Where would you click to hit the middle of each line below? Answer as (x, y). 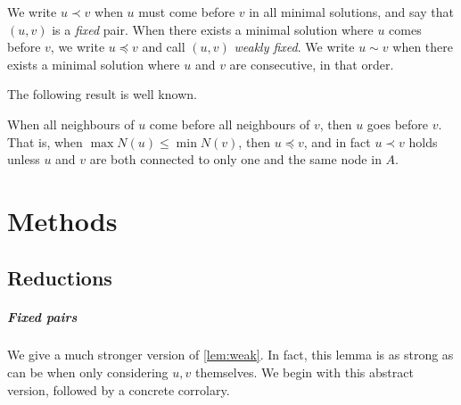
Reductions (60, 277)
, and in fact (337, 141)
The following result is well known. (102, 94)
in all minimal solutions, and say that (351, 12)
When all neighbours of (71, 124)
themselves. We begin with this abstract (304, 372)
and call (164, 47)
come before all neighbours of (230, 124)
